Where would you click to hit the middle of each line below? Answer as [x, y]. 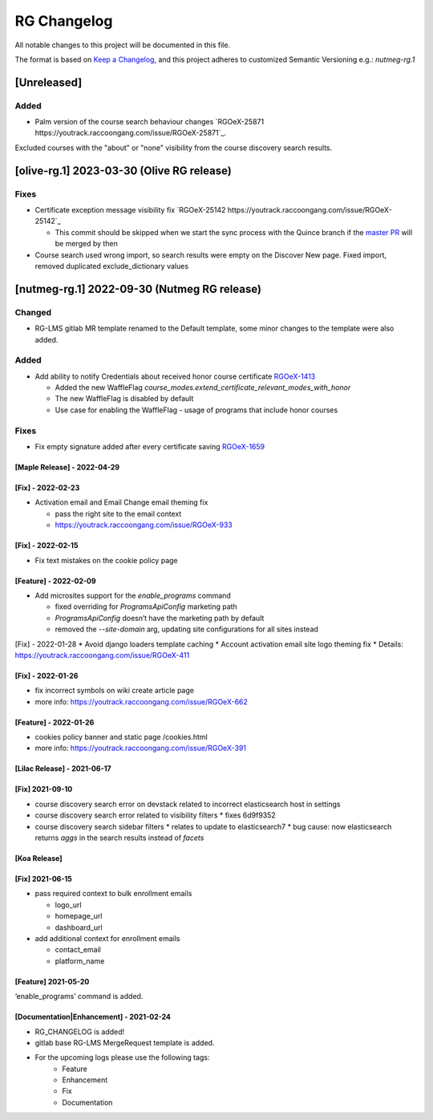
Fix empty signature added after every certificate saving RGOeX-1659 [150, 446]
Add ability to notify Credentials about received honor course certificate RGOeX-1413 [175, 376]
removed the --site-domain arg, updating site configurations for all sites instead [186, 629]
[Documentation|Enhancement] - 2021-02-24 [93, 1017]
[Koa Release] [39, 858]
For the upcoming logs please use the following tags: [122, 1057]
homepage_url [79, 916]
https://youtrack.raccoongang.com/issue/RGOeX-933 [144, 525]
